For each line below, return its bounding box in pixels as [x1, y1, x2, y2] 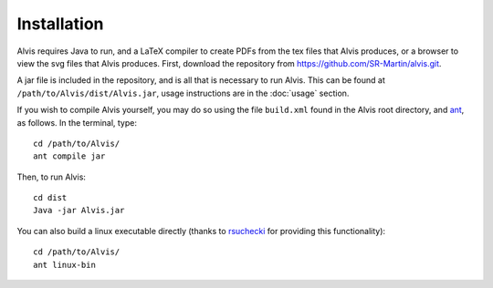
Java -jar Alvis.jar [33, 205, 125, 216]
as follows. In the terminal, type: [16, 117, 137, 128]
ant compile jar [33, 151, 106, 161]
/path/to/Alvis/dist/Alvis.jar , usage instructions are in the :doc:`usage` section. [16, 87, 350, 98]
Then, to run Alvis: [16, 171, 87, 182]
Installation [16, 14, 104, 34]
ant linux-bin [33, 260, 96, 270]
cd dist [33, 192, 68, 203]
